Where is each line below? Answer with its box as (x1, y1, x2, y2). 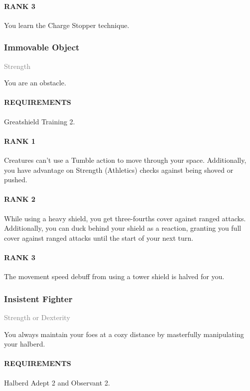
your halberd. (4, 339, 45, 349)
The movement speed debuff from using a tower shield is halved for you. (4, 271, 225, 282)
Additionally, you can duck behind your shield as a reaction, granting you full (4, 223, 242, 233)
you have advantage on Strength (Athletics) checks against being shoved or (4, 164, 234, 175)
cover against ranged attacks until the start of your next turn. (4, 232, 194, 243)
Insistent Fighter (4, 292, 73, 305)
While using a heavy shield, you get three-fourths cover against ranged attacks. (4, 213, 246, 223)
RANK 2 (4, 194, 35, 204)
